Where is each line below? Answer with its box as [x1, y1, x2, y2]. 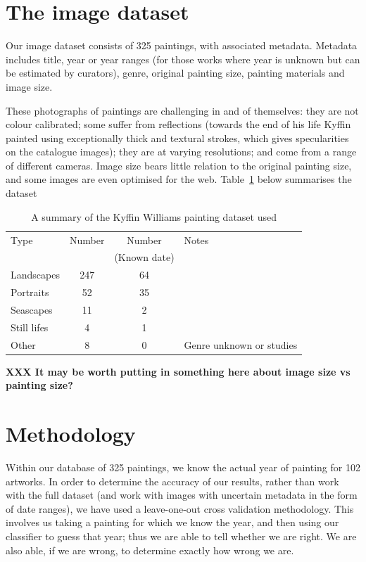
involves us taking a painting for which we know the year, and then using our [6, 515, 339, 530]
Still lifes [11, 319, 49, 334]
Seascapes [11, 302, 53, 317]
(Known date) [114, 250, 175, 264]
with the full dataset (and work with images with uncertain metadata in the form [6, 487, 358, 502]
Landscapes [11, 267, 60, 282]
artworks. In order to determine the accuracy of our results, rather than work [6, 473, 339, 488]
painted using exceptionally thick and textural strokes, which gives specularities [6, 130, 349, 145]
